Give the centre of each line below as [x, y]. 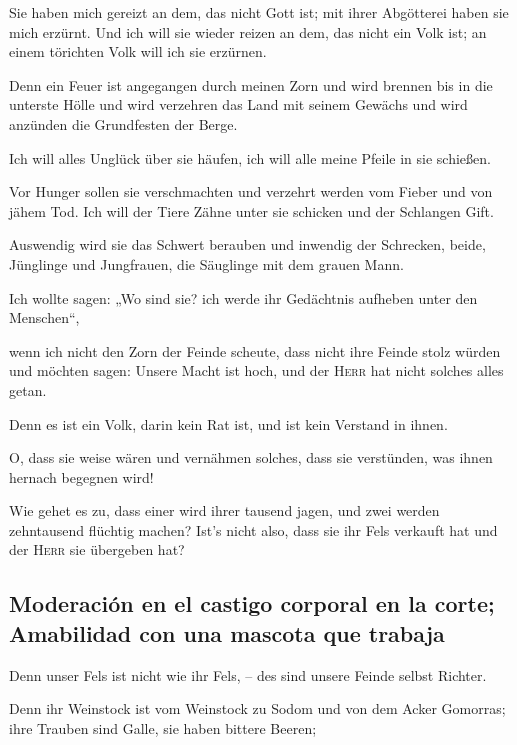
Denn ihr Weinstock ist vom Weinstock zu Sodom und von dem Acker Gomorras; [257, 708]
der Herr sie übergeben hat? [97, 549]
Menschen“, [44, 317]
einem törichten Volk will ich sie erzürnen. [138, 51]
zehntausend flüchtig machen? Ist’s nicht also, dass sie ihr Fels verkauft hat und [253, 529]
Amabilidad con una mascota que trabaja [227, 632]
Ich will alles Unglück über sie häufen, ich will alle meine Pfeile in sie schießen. [250, 157]
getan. [28, 389]
